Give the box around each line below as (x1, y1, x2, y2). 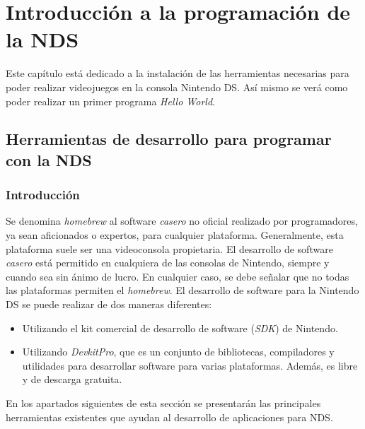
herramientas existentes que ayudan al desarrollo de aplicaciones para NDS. (6, 409, 333, 424)
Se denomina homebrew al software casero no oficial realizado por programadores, (6, 213, 358, 228)
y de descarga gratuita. (22, 372, 122, 387)
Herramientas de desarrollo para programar (6, 128, 332, 150)
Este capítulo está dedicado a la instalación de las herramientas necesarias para (6, 66, 349, 81)
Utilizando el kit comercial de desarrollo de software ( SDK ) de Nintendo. (22, 320, 338, 335)
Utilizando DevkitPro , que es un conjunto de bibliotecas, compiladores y (22, 344, 335, 359)
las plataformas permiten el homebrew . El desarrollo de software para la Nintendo (6, 283, 359, 298)
